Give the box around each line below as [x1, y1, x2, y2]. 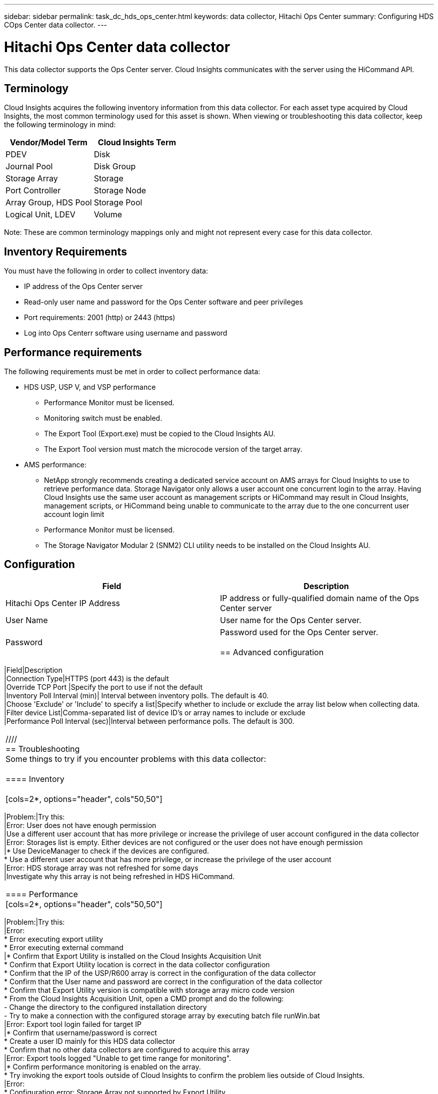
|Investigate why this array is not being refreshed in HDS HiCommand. [4, 872, 235, 881]
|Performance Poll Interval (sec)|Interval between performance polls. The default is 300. [4, 716, 294, 725]
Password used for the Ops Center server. [220, 627, 378, 637]
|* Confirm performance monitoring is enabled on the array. [4, 1062, 201, 1071]
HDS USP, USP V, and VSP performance [24, 383, 156, 392]
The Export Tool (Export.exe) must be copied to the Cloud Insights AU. [44, 429, 275, 438]
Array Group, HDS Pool [5, 197, 92, 208]
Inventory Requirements [4, 245, 127, 258]
